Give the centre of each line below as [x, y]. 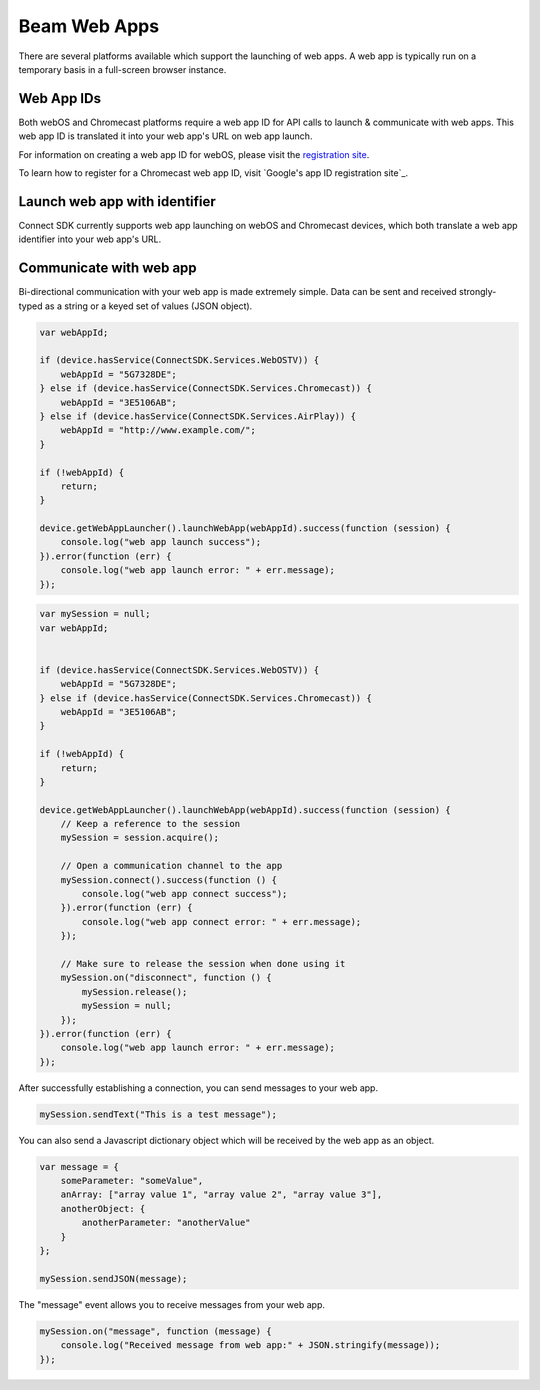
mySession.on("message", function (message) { [155, 1331]
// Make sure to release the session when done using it [203, 963]
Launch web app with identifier [117, 201]
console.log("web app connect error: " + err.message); [221, 921]
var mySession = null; [95, 614]
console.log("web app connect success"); [184, 894]
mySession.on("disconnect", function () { [166, 978]
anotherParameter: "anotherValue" [166, 1223]
